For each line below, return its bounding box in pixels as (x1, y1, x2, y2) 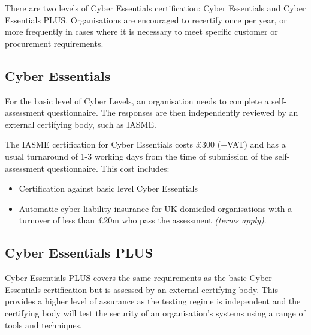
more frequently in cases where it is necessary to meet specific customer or (5, 25, 278, 38)
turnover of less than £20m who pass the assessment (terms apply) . (19, 214, 267, 226)
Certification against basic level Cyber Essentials (19, 182, 198, 195)
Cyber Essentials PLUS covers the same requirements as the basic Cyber (5, 271, 272, 284)
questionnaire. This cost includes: (47, 161, 170, 174)
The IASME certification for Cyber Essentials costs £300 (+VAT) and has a (5, 138, 286, 151)
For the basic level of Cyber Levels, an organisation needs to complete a (5, 94, 269, 107)
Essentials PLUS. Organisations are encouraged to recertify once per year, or (5, 13, 287, 26)
